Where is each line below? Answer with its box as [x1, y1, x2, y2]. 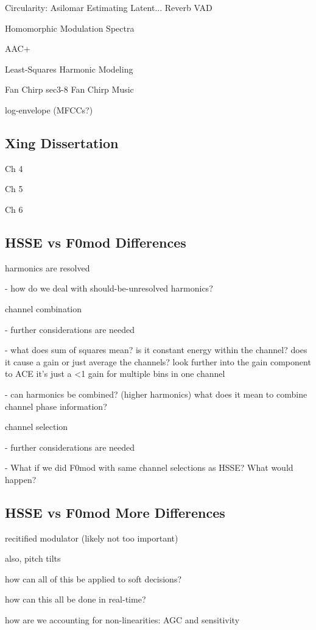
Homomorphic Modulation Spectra [5, 21, 135, 34]
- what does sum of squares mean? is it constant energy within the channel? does [5, 343, 307, 356]
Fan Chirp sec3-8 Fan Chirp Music [5, 83, 134, 96]
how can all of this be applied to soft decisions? [5, 572, 182, 585]
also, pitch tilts [5, 552, 61, 565]
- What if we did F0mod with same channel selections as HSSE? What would [5, 461, 293, 474]
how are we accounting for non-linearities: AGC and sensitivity [5, 614, 240, 626]
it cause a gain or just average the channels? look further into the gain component [5, 355, 311, 368]
